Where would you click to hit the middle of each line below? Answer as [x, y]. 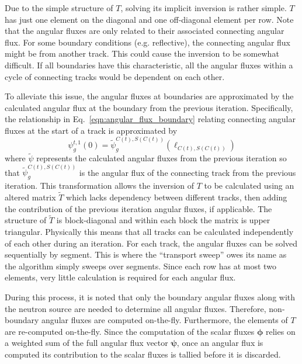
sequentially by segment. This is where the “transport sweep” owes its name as [146, 254]
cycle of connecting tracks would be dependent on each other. [115, 76]
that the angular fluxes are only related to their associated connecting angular [145, 31]
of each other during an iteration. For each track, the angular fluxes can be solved [151, 243]
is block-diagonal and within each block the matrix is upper [163, 220]
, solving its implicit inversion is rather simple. [204, 8]
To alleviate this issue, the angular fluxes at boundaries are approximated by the [149, 96]
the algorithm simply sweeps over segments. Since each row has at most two [140, 266]
